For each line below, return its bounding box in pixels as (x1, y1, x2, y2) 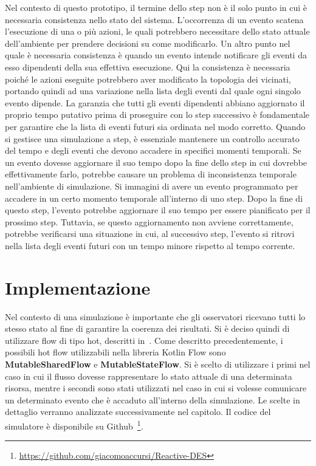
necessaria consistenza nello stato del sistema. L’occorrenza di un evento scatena (5, 13, 304, 26)
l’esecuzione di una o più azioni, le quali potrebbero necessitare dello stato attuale (5, 25, 310, 38)
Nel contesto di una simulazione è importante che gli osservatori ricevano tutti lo (5, 310, 306, 323)
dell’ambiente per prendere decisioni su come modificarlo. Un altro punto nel (5, 36, 290, 49)
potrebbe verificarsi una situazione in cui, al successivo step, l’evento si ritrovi (5, 227, 295, 240)
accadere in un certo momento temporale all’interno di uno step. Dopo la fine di (5, 191, 303, 204)
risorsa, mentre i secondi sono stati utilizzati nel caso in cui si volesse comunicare (5, 382, 307, 394)
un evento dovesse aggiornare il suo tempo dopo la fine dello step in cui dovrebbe (5, 156, 307, 168)
